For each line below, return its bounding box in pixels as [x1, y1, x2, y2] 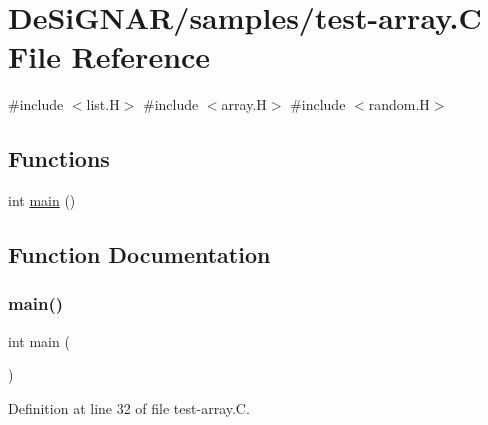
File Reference [8, 36, 211, 77]
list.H [86, 94, 120, 115]
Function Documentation [8, 239, 271, 270]
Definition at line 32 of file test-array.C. [8, 397, 250, 418]
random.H [368, 94, 430, 115]
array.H [221, 94, 267, 115]
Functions [8, 143, 110, 174]
